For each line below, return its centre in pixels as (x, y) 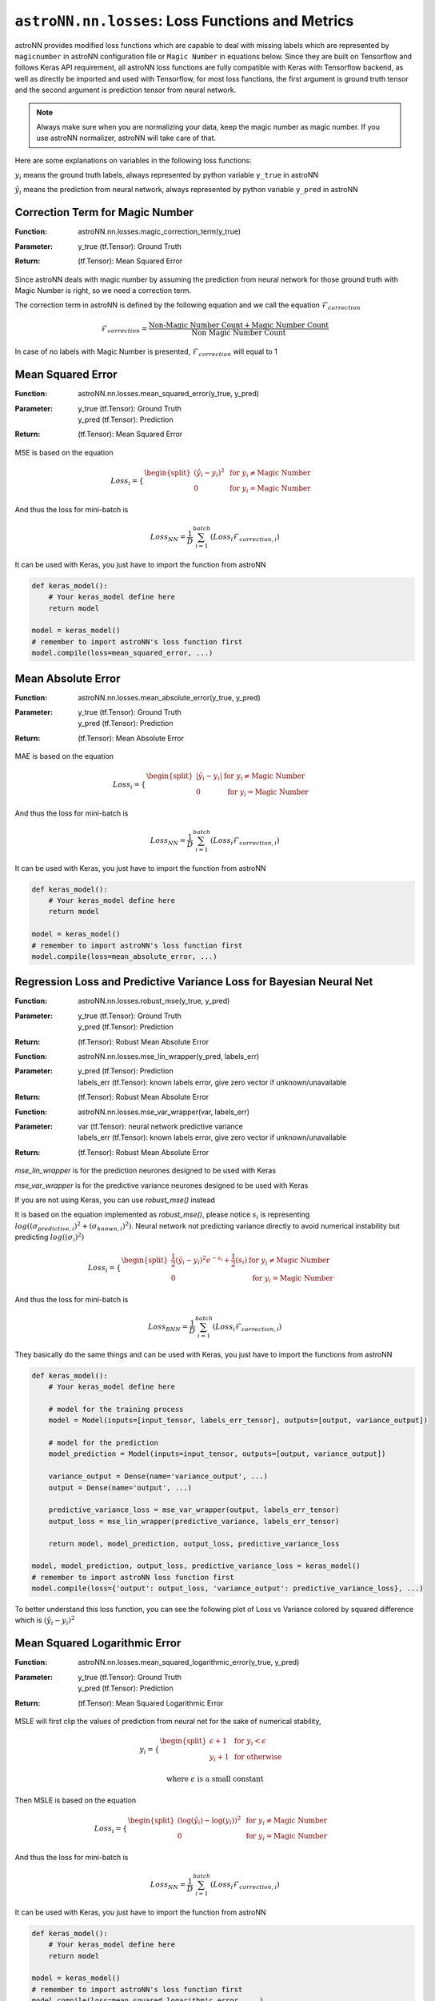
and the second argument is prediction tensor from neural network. (126, 90)
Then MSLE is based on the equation (76, 1800)
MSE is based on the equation (64, 452)
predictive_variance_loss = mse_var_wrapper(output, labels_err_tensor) (194, 1510)
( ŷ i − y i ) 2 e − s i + (203, 1260)
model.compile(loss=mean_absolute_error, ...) (124, 956)
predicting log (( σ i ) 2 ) (50, 1237)
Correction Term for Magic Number (104, 213)
